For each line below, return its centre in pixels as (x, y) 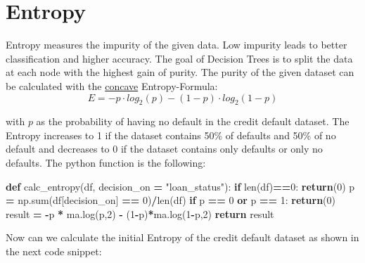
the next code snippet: (54, 251)
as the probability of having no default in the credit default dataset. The (193, 121)
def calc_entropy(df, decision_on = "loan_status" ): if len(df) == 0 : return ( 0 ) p (180, 186)
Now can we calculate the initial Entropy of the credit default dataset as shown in (182, 237)
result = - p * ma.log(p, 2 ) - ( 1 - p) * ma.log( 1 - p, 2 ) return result (140, 213)
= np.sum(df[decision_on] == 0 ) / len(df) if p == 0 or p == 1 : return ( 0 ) (171, 200)
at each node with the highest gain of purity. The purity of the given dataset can (180, 72)
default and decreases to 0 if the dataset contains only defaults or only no (164, 149)
